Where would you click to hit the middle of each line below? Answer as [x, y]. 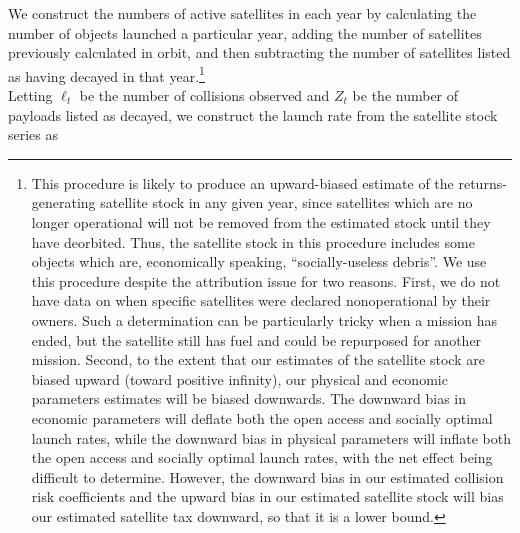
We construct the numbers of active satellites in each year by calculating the [242, 13]
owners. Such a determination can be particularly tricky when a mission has [264, 319]
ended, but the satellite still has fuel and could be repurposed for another [256, 339]
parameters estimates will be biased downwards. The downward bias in [248, 398]
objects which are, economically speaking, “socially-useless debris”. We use [259, 261]
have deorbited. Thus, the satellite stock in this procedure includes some [253, 241]
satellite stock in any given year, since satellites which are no [286, 202]
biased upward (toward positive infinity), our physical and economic [239, 378]
